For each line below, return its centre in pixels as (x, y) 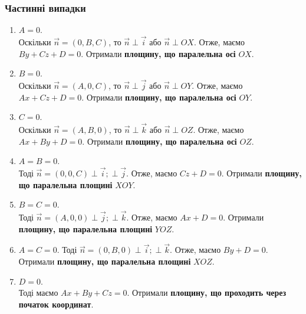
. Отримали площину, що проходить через (207, 293)
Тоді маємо (38, 293)
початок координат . (56, 304)
